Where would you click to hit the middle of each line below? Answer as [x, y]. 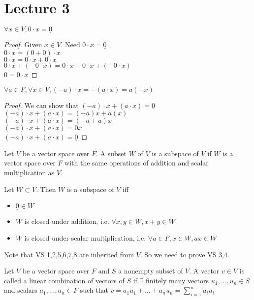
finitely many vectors [177, 280]
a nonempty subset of [151, 271]
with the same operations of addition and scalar [137, 163]
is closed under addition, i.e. [67, 221]
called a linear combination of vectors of [64, 280]
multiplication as [29, 172]
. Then [46, 189]
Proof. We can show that [41, 105]
